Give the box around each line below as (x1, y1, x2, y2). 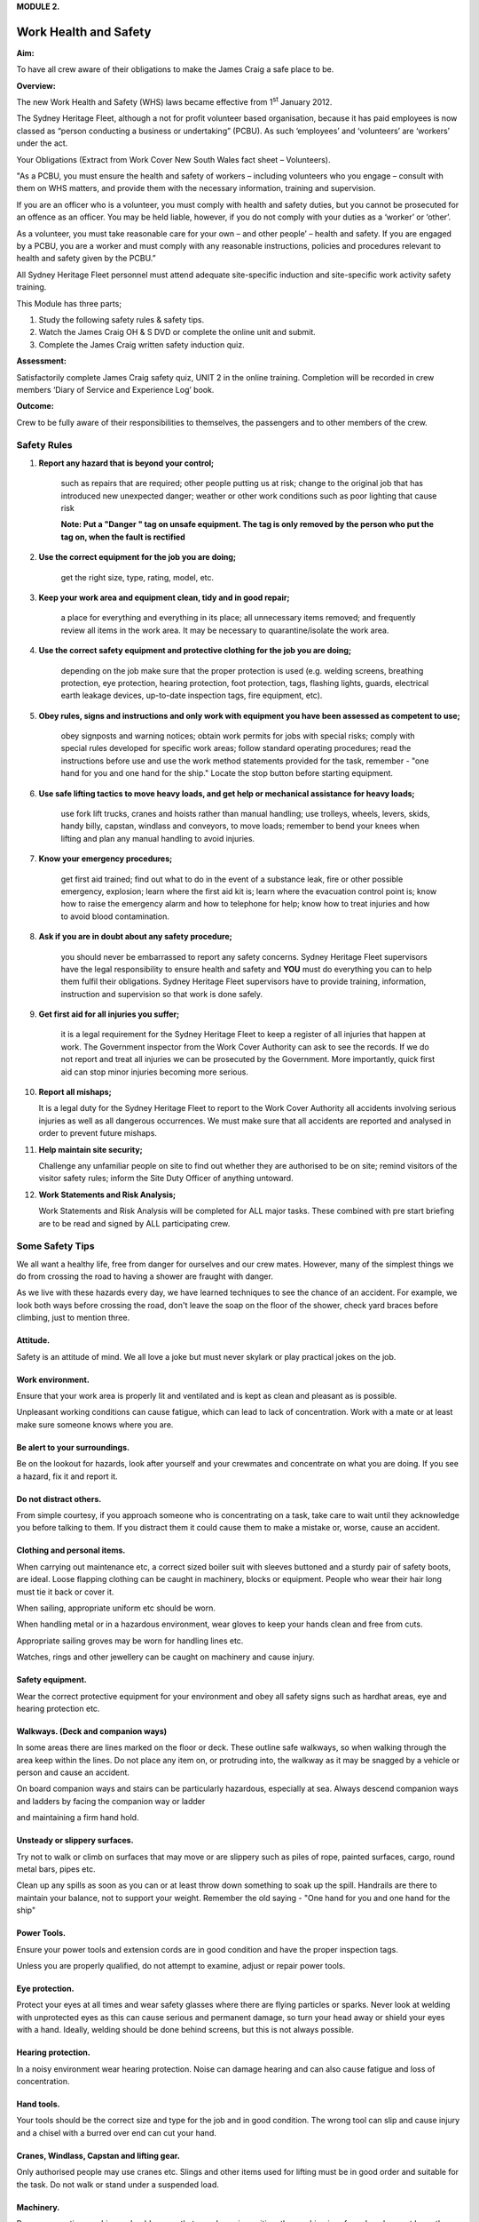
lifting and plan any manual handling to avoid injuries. (60, 833, 255, 843)
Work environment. (16, 1374, 90, 1385)
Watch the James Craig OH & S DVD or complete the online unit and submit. (38, 327, 317, 338)
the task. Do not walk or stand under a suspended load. (16, 2178, 219, 2190)
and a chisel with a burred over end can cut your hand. (16, 2127, 217, 2138)
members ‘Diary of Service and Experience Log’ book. (16, 384, 215, 395)
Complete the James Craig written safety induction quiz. (38, 339, 245, 350)
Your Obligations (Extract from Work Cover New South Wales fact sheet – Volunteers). (16, 154, 331, 164)
